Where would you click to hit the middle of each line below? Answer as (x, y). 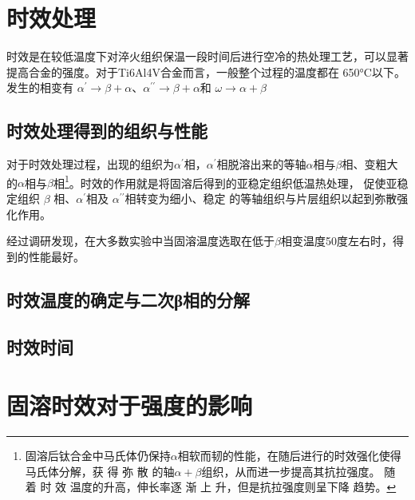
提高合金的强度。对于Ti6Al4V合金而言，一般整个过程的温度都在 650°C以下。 (206, 71)
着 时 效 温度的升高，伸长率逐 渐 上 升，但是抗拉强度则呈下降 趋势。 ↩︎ (211, 487)
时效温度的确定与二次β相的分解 (128, 299)
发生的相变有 (40, 87)
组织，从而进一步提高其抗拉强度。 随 (298, 471)
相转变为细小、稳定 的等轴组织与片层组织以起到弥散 (261, 198)
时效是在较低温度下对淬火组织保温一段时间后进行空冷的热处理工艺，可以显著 (207, 56)
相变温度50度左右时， (336, 241)
